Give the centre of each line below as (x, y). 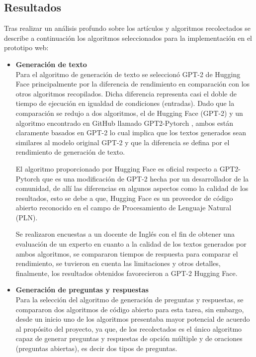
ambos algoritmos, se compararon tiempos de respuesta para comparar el (127, 253)
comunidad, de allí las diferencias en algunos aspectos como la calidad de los (132, 188)
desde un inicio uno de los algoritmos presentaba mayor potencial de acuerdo (133, 319)
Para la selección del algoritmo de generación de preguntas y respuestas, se (129, 300)
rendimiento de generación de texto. (70, 152)
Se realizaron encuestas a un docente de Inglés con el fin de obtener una (125, 234)
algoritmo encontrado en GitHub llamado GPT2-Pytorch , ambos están (125, 123)
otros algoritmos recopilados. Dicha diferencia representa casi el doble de (126, 93)
